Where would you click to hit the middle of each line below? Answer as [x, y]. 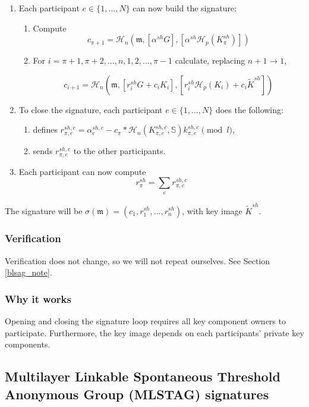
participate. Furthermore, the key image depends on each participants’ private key [154, 332]
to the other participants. [119, 151]
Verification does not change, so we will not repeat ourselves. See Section [138, 260]
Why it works [38, 298]
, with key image [212, 210]
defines [45, 129]
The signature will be [44, 210]
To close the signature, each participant [91, 109]
